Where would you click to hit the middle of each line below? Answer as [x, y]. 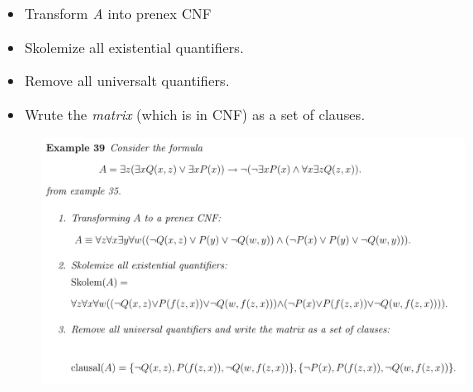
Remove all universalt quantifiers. [127, 80]
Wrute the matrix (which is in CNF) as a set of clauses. [194, 113]
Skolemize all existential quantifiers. [134, 46]
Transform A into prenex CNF [118, 13]
